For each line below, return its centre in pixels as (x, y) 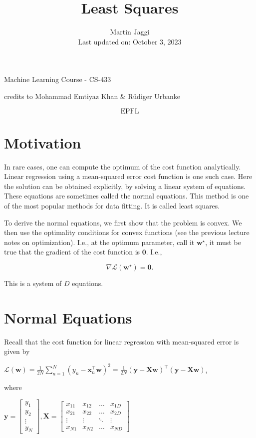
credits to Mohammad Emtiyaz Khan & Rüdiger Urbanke (92, 96)
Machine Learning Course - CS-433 (58, 79)
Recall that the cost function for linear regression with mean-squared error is (122, 341)
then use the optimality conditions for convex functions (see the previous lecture (127, 232)
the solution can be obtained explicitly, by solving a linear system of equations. (125, 186)
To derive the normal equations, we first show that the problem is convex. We (123, 222)
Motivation (43, 142)
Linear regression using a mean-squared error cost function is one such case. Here (128, 176)
